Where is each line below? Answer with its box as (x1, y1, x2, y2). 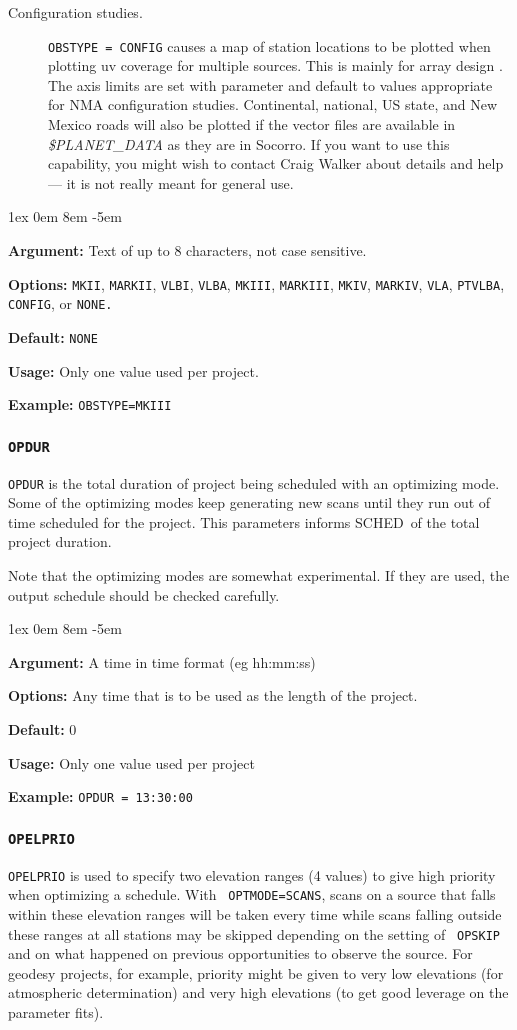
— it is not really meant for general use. (48, 172, 294, 193)
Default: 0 (8, 719, 77, 739)
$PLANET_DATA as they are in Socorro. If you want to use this (48, 133, 450, 154)
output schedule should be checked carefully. (8, 584, 280, 605)
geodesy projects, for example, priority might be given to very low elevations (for (8, 962, 504, 983)
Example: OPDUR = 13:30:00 (8, 786, 193, 807)
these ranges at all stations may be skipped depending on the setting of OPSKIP (8, 923, 501, 944)
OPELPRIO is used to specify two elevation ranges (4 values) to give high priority (8, 864, 496, 885)
